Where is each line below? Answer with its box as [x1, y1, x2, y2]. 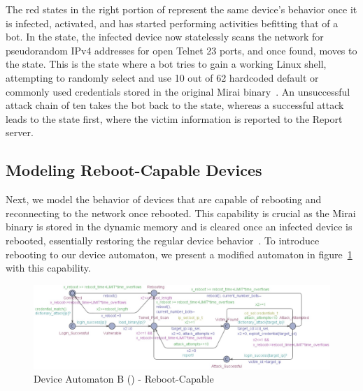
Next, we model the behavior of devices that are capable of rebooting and [6, 192, 322, 207]
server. [6, 125, 34, 140]
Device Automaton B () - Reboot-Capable [34, 371, 214, 386]
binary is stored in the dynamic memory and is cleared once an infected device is [6, 219, 353, 234]
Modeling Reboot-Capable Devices [6, 159, 262, 181]
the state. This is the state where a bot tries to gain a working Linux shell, [6, 57, 327, 71]
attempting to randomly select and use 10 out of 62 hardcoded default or [6, 70, 319, 84]
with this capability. [6, 260, 91, 275]
